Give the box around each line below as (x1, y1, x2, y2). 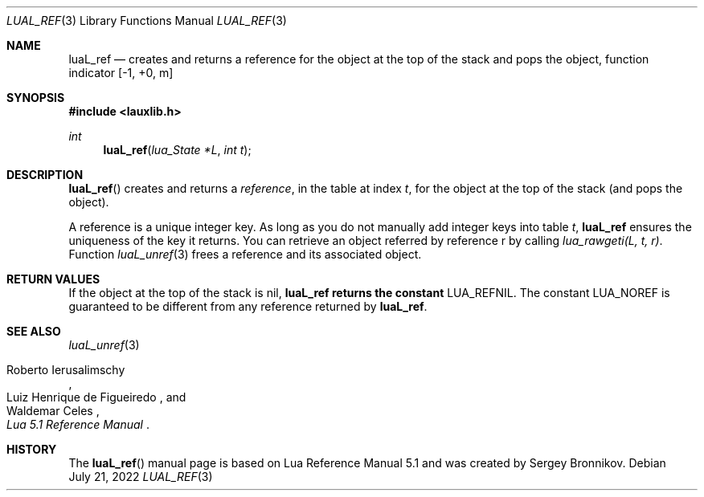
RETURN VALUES (6, 272, 100, 286)
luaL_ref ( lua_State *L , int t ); (103, 143, 252, 157)
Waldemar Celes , (6, 404, 100, 418)
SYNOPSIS (6, 91, 65, 104)
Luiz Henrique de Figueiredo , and (6, 390, 186, 404)
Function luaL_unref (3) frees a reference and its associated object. (68, 247, 422, 261)
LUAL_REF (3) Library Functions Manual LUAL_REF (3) (6, 14, 287, 27)
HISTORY (6, 442, 57, 456)
